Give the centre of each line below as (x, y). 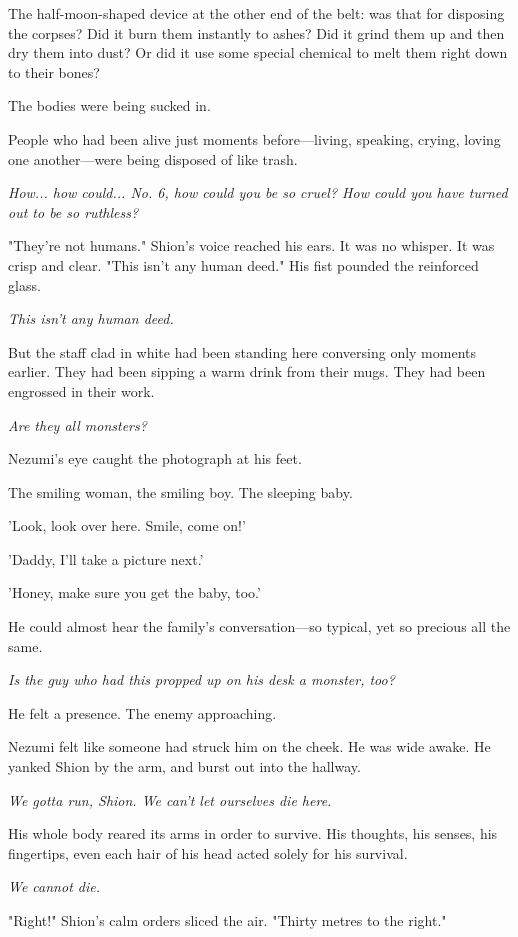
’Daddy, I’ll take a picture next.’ (106, 558)
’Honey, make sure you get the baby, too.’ (134, 592)
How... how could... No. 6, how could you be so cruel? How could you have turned (258, 192)
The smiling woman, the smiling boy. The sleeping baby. (180, 491)
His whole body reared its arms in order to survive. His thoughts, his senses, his (253, 833)
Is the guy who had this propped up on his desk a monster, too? (201, 679)
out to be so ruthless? (73, 211)
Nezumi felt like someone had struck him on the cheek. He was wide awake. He (249, 746)
